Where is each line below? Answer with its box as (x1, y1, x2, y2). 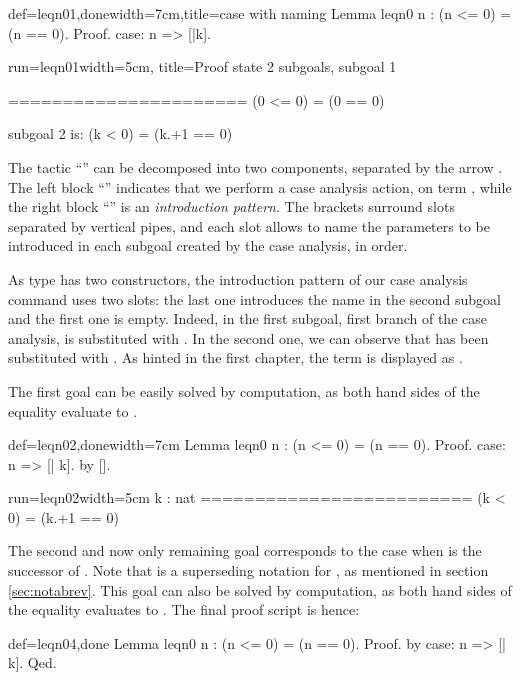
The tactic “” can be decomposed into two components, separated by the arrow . (8, 156, 503, 177)
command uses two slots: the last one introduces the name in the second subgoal (8, 288, 501, 309)
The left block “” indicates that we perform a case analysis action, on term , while (8, 176, 512, 197)
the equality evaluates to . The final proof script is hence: (8, 599, 360, 620)
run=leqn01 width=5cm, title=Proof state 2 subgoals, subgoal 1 (8, 56, 397, 77)
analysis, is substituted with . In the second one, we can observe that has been (8, 327, 489, 348)
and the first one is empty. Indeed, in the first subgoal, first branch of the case (8, 308, 487, 329)
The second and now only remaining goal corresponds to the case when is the (8, 540, 482, 561)
